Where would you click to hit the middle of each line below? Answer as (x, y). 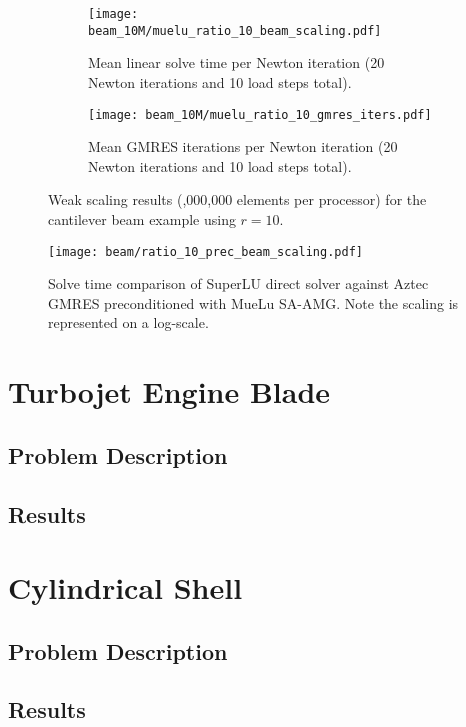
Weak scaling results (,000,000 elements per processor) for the (237, 199)
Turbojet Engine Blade (169, 391)
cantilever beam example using (142, 218)
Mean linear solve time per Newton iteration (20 (236, 62)
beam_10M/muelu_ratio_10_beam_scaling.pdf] (235, 30)
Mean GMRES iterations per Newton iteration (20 (243, 146)
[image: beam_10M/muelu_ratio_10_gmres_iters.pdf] (260, 114)
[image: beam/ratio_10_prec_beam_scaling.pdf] (205, 251)
